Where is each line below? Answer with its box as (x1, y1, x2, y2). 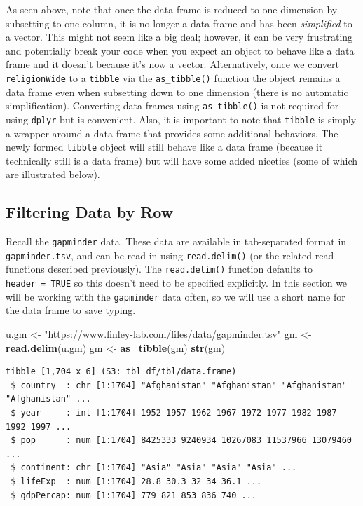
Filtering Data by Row (6, 201, 174, 223)
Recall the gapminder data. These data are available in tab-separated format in (6, 234, 347, 249)
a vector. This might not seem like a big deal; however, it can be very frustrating (6, 29, 353, 44)
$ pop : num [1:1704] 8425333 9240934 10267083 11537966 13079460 (11, 435, 352, 446)
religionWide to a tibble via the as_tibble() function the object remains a (6, 70, 341, 85)
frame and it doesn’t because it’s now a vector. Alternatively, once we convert (6, 57, 339, 71)
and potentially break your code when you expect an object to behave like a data (6, 43, 355, 57)
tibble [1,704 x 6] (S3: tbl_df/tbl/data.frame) (6, 367, 237, 377)
